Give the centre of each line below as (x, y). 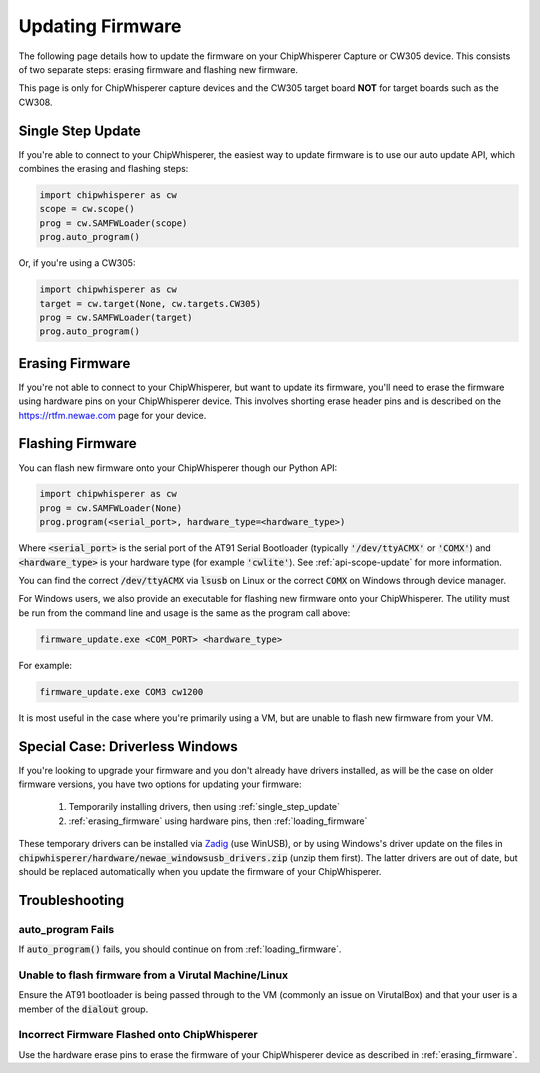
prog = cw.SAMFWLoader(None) (111, 508)
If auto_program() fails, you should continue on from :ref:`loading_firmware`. (180, 949)
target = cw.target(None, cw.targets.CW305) (150, 303)
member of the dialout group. (83, 1009)
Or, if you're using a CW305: (77, 263)
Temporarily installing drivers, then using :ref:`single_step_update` (204, 807)
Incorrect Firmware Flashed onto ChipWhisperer (138, 1035)
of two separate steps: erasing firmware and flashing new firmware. (158, 69)
